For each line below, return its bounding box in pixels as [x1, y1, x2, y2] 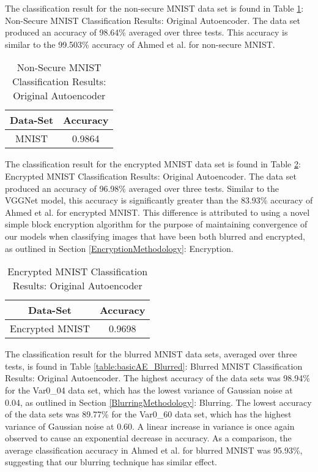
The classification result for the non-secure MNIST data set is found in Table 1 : [5, 2, 304, 14]
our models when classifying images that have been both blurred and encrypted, [5, 229, 305, 242]
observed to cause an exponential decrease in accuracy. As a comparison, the [5, 432, 292, 444]
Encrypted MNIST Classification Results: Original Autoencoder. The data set [5, 169, 297, 182]
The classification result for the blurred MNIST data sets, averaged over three [5, 348, 297, 360]
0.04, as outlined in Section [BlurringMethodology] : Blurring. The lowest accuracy [5, 395, 312, 408]
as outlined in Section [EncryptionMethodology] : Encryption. [5, 242, 234, 254]
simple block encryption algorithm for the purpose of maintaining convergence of [5, 218, 308, 230]
